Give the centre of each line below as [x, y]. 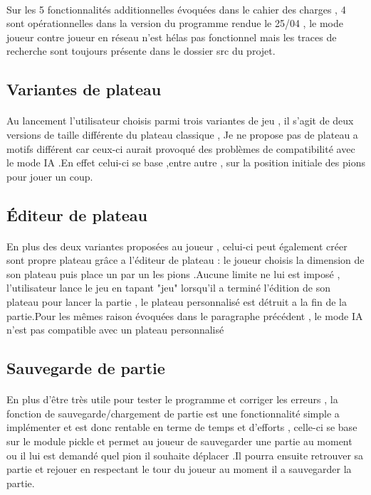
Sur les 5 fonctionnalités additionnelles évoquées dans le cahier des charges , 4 [176, 9]
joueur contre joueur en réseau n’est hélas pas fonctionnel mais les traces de [172, 37]
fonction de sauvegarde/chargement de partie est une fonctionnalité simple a [173, 413]
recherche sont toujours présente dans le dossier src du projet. [141, 51]
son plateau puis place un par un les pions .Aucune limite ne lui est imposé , [173, 273]
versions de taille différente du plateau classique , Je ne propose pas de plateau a [182, 134]
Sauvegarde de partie [86, 368]
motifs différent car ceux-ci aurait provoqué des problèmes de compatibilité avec [181, 148]
